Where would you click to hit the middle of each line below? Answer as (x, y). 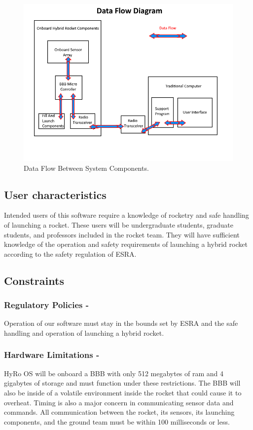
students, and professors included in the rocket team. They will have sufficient (122, 234)
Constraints (34, 280)
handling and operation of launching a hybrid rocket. (84, 332)
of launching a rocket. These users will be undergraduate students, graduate (119, 224)
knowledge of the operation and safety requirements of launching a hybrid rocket (126, 244)
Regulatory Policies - (46, 305)
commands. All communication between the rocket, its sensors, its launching (119, 412)
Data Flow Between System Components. (86, 168)
